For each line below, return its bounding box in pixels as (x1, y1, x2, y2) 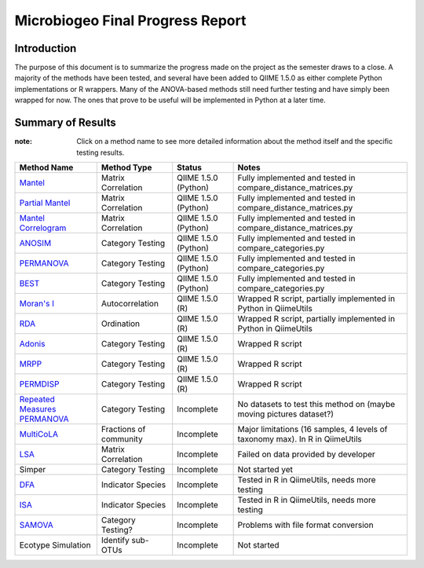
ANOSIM (19, 237, 52, 248)
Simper (19, 464, 46, 475)
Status (177, 162, 202, 173)
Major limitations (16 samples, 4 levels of (237, 423, 388, 434)
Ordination (101, 318, 141, 329)
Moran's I (19, 298, 55, 309)
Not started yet (237, 464, 294, 475)
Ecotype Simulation (19, 539, 91, 550)
